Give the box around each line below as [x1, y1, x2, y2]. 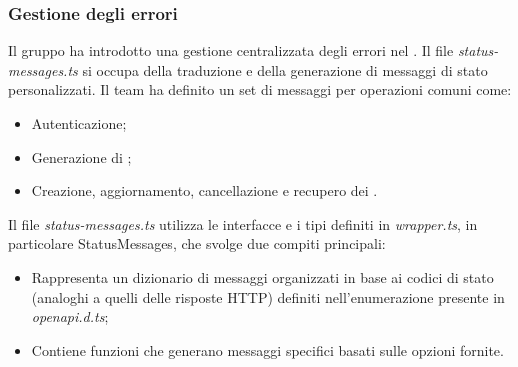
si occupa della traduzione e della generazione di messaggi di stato [82, 59, 488, 80]
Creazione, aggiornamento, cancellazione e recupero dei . [31, 180, 378, 201]
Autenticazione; [31, 113, 127, 133]
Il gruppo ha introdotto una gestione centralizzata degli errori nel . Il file [8, 40, 454, 61]
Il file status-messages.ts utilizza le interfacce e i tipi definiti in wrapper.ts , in [8, 213, 478, 234]
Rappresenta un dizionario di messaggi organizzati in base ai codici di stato [31, 266, 494, 287]
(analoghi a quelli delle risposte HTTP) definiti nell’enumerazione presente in [31, 286, 505, 307]
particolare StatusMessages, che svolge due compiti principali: [8, 233, 386, 254]
